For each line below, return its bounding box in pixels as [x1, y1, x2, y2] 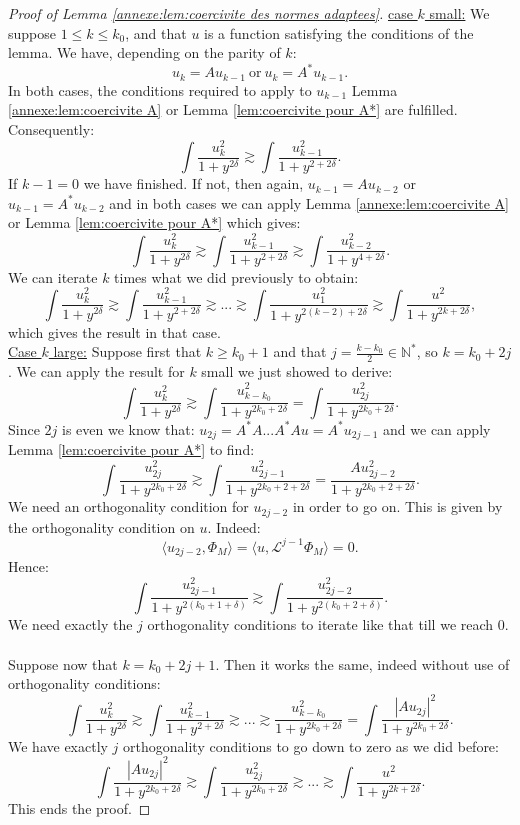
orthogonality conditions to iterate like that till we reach [147, 614, 494, 635]
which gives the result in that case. [8, 321, 221, 342]
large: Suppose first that [53, 341, 202, 362]
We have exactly [8, 735, 108, 756]
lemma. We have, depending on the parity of [8, 42, 281, 63]
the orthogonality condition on [8, 516, 195, 537]
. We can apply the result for [8, 361, 185, 382]
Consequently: [8, 118, 95, 139]
